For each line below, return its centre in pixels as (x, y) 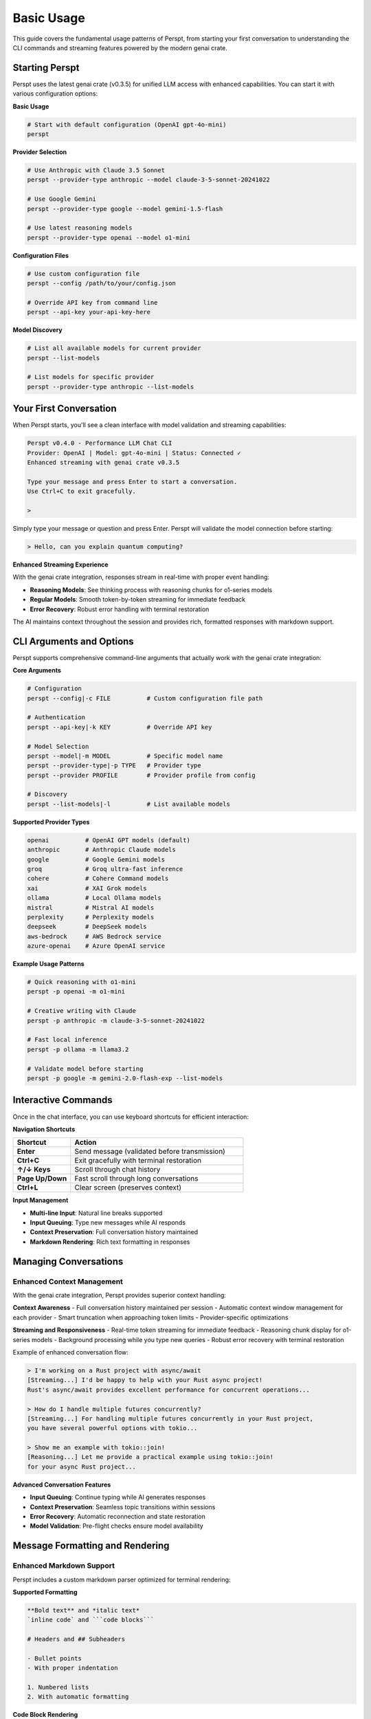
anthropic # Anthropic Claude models (102, 850)
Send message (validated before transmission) (150, 1152)
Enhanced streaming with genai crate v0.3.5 (103, 463)
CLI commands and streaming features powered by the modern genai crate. (120, 47)
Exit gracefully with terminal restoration (138, 1161)
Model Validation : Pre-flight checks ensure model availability (117, 1526)
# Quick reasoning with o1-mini (82, 982)
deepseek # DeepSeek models (87, 927)
